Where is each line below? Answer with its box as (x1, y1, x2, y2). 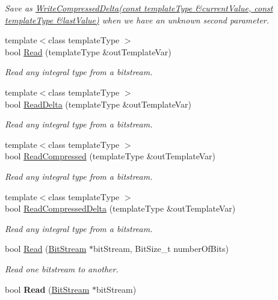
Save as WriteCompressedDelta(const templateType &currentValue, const (5, 2, 273, 14)
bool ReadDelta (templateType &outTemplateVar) (5, 97, 192, 110)
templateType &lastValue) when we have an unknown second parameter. (5, 13, 270, 26)
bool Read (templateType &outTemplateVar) (5, 45, 171, 58)
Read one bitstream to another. (5, 262, 119, 275)
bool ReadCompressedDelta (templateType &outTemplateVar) (5, 202, 236, 215)
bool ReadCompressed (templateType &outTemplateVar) (5, 150, 216, 162)
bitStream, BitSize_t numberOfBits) (93, 242, 229, 255)
